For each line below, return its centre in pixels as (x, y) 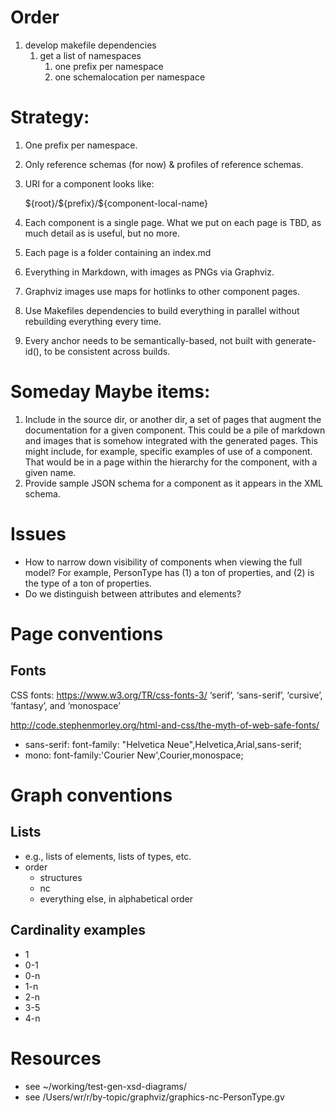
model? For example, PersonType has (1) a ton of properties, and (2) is (169, 572)
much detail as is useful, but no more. (102, 233)
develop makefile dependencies (90, 45)
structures (61, 877)
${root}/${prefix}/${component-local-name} (116, 203)
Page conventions (87, 633)
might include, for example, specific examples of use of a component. (168, 451)
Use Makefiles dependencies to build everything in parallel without (162, 310)
